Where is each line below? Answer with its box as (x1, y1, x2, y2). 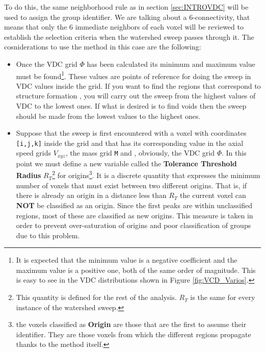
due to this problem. (16, 230, 80, 240)
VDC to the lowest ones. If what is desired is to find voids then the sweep (16, 100, 247, 111)
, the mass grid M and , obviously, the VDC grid (65, 147, 215, 158)
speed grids (16, 147, 51, 158)
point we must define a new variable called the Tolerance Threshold (16, 158, 237, 168)
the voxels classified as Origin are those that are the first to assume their (16, 319, 247, 330)
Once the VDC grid (16, 58, 77, 69)
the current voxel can (180, 190, 246, 200)
